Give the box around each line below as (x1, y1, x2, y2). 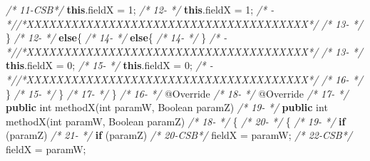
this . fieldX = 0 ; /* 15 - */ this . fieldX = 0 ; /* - (6, 58, 213, 73)
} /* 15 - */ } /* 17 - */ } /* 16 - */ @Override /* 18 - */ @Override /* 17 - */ (6, 85, 349, 100)
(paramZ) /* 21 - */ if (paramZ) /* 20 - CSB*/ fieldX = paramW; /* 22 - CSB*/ (6, 128, 353, 142)
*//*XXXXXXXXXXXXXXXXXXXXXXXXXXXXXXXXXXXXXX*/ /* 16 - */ (6, 71, 363, 86)
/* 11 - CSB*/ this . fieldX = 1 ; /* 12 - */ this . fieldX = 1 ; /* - (6, 2, 274, 16)
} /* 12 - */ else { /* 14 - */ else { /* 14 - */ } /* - (6, 30, 227, 45)
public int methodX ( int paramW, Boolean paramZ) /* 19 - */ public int (6, 100, 328, 115)
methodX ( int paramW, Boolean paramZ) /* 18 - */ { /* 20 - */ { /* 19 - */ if (6, 113, 346, 128)
